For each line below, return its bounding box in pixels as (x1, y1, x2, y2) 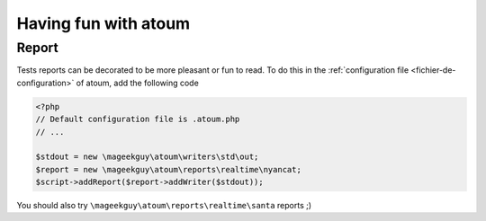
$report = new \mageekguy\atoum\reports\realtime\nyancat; (35, 164, 301, 174)
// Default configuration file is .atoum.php (35, 114, 240, 125)
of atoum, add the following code (76, 77, 200, 88)
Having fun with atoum (16, 13, 191, 33)
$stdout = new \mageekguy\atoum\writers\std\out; (35, 152, 259, 162)
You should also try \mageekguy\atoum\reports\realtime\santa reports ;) (16, 200, 312, 211)
